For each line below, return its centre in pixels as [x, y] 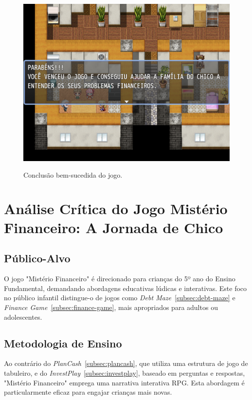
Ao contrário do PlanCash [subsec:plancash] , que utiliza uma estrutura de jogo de [126, 363]
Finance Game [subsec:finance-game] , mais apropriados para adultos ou [111, 307]
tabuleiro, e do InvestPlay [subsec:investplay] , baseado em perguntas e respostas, [125, 373]
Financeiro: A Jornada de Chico [114, 227]
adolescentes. [23, 317]
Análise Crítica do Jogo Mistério [116, 208]
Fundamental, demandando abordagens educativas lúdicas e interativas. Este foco [126, 288]
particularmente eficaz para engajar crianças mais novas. [88, 392]
